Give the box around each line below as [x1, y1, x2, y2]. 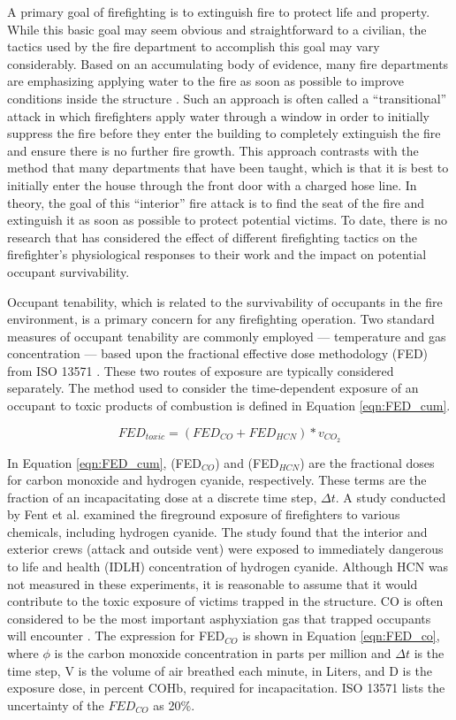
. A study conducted [335, 487, 446, 506]
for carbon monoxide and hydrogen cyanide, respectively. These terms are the [7, 471, 427, 489]
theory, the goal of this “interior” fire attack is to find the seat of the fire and [7, 193, 425, 211]
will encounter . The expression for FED [7, 626, 225, 645]
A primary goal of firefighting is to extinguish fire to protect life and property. [7, 3, 430, 20]
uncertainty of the [7, 695, 104, 714]
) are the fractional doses [300, 453, 435, 471]
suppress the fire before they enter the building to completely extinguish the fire [7, 124, 441, 142]
